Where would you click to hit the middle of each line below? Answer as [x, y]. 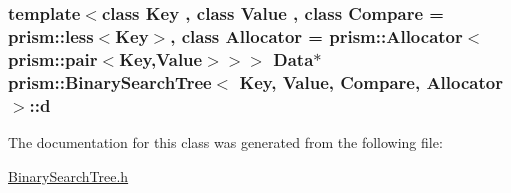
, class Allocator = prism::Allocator [316, 35]
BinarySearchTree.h [68, 175]
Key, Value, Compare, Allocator [371, 81]
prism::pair [53, 58]
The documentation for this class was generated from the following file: [225, 141]
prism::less [51, 35]
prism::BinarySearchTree [110, 81]
